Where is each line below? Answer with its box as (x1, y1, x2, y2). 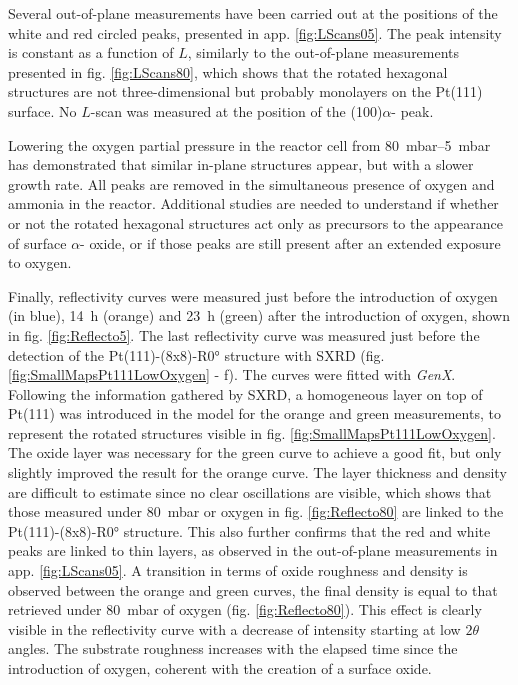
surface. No (8, 100, 77, 121)
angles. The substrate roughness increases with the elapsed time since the (8, 638, 458, 659)
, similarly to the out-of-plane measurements (187, 42, 460, 63)
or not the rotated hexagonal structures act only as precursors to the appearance (8, 212, 503, 233)
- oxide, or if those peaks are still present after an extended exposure (80, 232, 501, 253)
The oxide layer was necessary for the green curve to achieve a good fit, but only (8, 442, 502, 463)
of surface (8, 232, 67, 253)
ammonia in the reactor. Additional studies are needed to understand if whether (8, 193, 499, 214)
